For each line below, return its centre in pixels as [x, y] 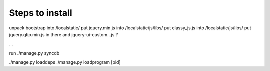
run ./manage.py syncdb [34, 53]
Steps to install [41, 13]
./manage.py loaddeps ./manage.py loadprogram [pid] [65, 62]
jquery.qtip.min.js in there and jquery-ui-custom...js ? [64, 34]
